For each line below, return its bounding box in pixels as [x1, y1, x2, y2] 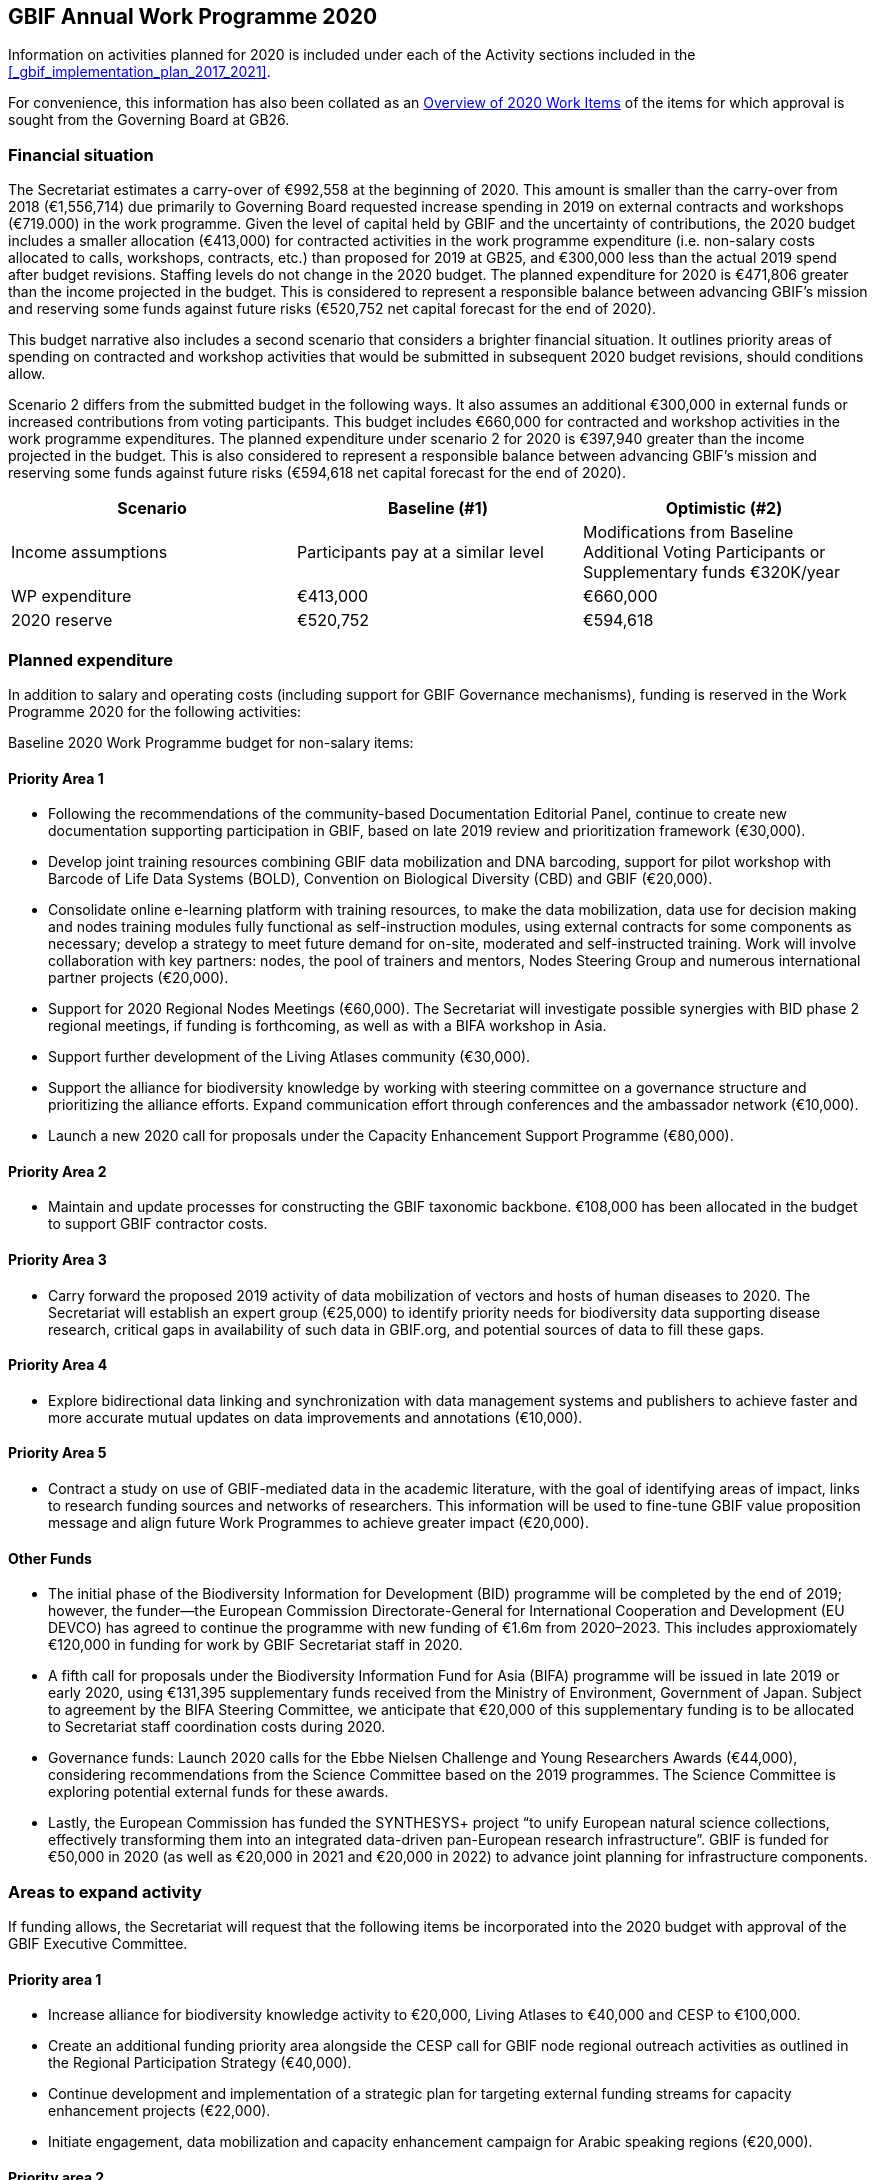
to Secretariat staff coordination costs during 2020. [48, 1718, 386, 1736]
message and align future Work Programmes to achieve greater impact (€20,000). [48, 1514, 589, 1532]
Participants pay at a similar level [296, 542, 544, 563]
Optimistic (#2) [665, 498, 783, 519]
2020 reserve [11, 610, 113, 631]
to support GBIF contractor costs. [48, 1215, 268, 1233]
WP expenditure [11, 586, 132, 607]
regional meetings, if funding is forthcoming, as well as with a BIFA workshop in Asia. [48, 1017, 607, 1035]
